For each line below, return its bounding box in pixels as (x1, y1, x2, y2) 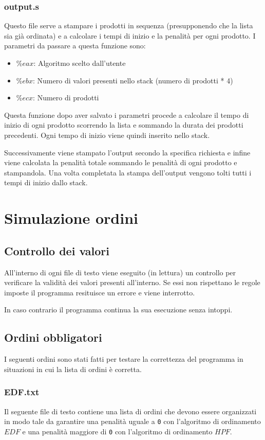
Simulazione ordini (4, 207, 138, 228)
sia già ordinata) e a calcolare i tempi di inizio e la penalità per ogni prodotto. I (4, 30, 256, 41)
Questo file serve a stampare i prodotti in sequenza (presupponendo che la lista (4, 20, 253, 31)
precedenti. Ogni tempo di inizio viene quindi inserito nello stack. (4, 129, 210, 140)
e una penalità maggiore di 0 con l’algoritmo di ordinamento (22, 426, 213, 436)
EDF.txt (4, 385, 40, 398)
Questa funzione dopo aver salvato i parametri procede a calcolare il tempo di (4, 109, 249, 120)
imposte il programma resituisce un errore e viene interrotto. (4, 287, 195, 297)
